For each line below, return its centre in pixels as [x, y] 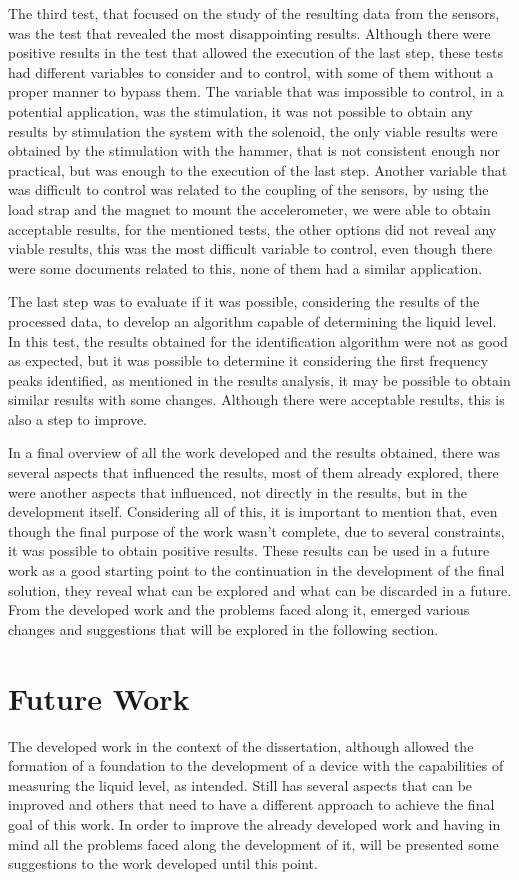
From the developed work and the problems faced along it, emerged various [239, 609]
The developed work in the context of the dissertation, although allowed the [241, 745]
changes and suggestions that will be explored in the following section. [223, 628]
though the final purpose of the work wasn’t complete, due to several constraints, [256, 530]
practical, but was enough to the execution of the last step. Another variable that [258, 169]
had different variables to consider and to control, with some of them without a [251, 71]
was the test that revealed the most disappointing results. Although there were [249, 32]
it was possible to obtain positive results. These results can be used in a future [249, 550]
